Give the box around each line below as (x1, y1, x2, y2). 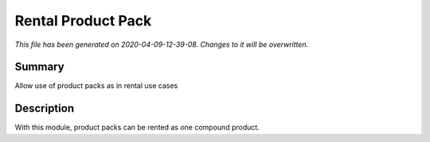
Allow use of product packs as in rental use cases (14, 81, 178, 90)
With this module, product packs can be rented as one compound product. (14, 123, 260, 132)
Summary (14, 60, 64, 74)
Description (14, 102, 75, 115)
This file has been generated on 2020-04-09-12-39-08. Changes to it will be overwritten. (14, 40, 309, 49)
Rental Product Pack (14, 12, 152, 29)
